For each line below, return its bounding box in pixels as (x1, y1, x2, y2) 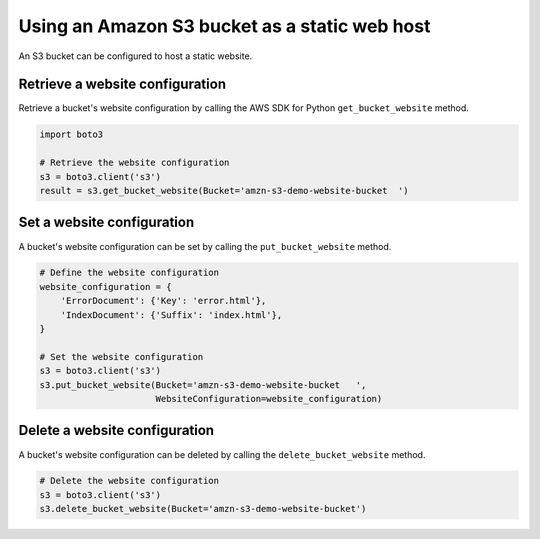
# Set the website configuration (39, 351, 204, 362)
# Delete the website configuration (39, 475, 220, 487)
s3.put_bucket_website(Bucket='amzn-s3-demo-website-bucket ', (39, 379, 367, 390)
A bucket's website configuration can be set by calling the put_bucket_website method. (18, 240, 392, 252)
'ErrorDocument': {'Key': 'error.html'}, (60, 295, 267, 307)
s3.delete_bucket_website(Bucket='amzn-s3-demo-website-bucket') (39, 503, 367, 515)
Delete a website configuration (18, 422, 215, 439)
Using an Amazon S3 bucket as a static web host (18, 15, 431, 37)
